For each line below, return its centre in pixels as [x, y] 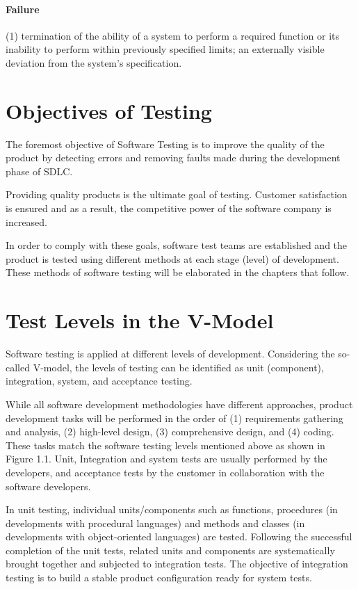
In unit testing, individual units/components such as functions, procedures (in [172, 509]
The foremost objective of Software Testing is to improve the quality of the [165, 144]
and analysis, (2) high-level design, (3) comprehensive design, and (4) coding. [170, 431]
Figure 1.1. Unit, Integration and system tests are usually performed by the [166, 459]
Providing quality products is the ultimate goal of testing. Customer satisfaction [177, 194]
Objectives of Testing [109, 110]
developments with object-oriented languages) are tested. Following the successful [179, 536]
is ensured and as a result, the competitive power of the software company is [169, 208]
